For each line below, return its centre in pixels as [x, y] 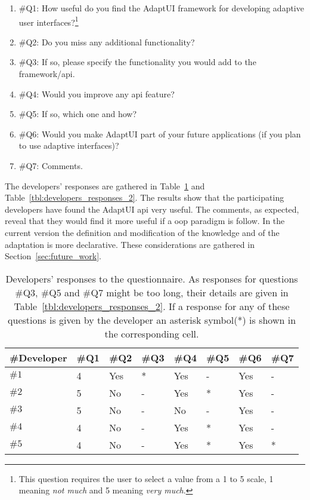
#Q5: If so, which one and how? [78, 114]
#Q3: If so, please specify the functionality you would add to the [137, 62]
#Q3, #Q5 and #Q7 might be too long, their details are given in [152, 292]
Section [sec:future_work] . [53, 256]
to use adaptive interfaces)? [69, 145]
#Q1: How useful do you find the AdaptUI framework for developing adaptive [161, 8]
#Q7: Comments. [51, 165]
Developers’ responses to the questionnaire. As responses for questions [152, 278]
